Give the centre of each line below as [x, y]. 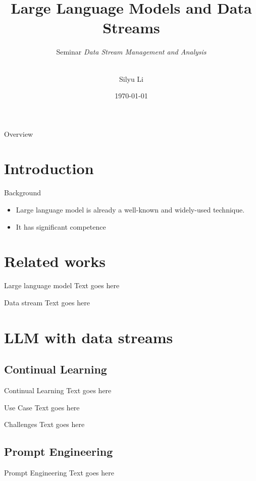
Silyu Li [131, 78]
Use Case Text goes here [42, 407]
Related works [55, 261]
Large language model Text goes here [62, 285]
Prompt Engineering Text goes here [59, 473]
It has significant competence [61, 226]
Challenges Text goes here [44, 424]
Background [22, 193]
